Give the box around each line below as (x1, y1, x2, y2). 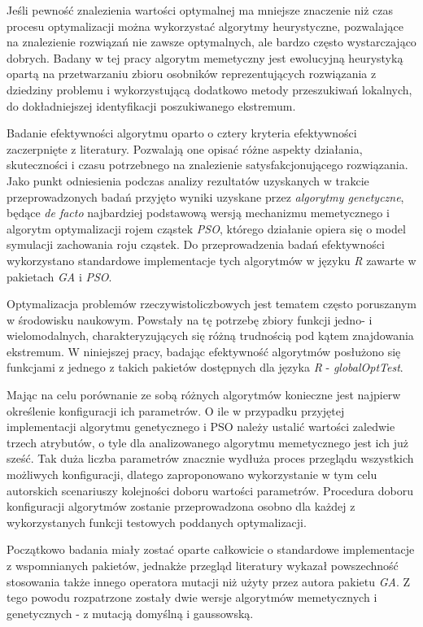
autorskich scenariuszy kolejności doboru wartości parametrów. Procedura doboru (7, 481, 413, 499)
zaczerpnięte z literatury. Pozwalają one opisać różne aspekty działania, (7, 140, 363, 157)
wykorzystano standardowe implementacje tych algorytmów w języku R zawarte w (7, 251, 416, 268)
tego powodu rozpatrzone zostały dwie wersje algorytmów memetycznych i (7, 589, 377, 606)
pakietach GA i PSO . (7, 268, 112, 285)
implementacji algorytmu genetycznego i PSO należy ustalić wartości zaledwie (7, 418, 395, 435)
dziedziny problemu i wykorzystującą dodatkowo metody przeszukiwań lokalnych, (7, 81, 412, 98)
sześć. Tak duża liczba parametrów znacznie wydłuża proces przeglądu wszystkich (7, 450, 414, 467)
